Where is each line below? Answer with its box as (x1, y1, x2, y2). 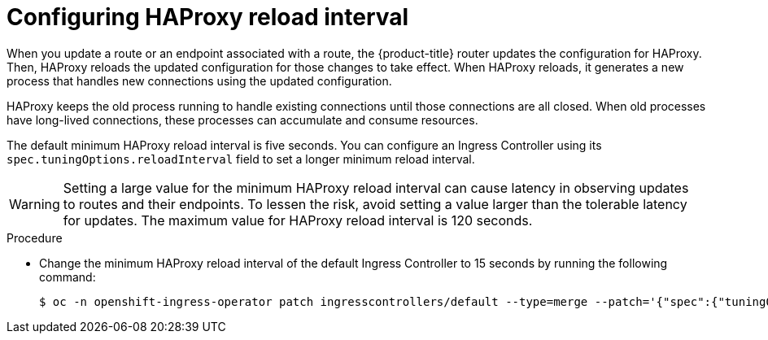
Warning (9, 195, 60, 212)
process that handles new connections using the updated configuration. (7, 73, 392, 88)
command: (39, 269, 96, 284)
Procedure (7, 230, 63, 245)
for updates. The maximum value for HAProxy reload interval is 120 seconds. (63, 211, 533, 229)
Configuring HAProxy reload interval (7, 3, 409, 31)
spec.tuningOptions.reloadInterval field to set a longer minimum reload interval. (7, 151, 475, 166)
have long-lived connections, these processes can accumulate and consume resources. (7, 112, 478, 127)
